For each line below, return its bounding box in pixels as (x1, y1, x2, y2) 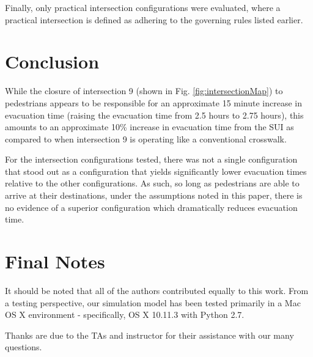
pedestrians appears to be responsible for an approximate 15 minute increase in (5, 96, 303, 109)
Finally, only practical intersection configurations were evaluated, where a (5, 1, 281, 13)
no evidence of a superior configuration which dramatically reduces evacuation (5, 201, 298, 213)
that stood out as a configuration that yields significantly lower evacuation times (5, 164, 307, 177)
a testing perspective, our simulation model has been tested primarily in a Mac (5, 296, 301, 309)
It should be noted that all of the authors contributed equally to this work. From (5, 284, 309, 296)
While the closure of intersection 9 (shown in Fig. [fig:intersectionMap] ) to (5, 84, 283, 97)
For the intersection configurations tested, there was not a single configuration (5, 153, 298, 166)
